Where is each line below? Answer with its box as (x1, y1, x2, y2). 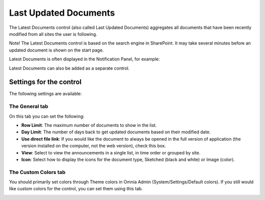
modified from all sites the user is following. (9, 31, 98, 37)
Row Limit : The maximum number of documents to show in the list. (21, 122, 157, 128)
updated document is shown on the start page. (9, 47, 104, 53)
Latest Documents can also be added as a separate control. (9, 65, 130, 71)
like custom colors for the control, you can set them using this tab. (9, 186, 143, 192)
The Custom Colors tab (9, 169, 66, 175)
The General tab (9, 103, 49, 110)
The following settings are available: (9, 91, 82, 97)
